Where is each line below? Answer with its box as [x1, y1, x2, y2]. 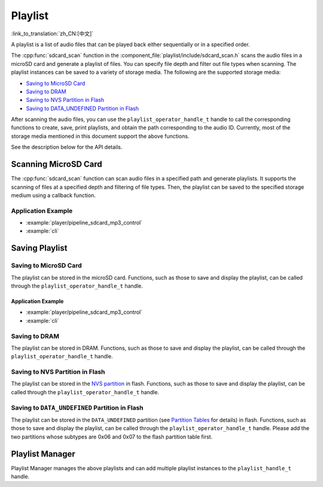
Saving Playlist [11, 243, 68, 253]
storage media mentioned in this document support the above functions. [11, 132, 190, 140]
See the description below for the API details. [11, 144, 123, 151]
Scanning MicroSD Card [11, 159, 103, 170]
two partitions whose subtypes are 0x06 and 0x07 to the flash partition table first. [11, 433, 213, 440]
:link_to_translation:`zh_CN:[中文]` [11, 30, 94, 37]
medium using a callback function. [11, 192, 96, 199]
